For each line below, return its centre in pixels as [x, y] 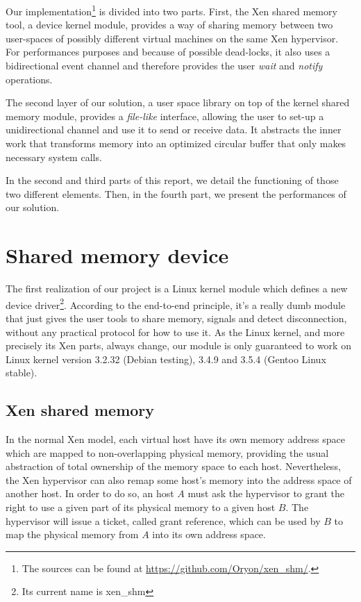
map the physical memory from [72, 534]
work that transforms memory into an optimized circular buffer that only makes [176, 143]
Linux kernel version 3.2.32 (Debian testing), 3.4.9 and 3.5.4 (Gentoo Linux [166, 359]
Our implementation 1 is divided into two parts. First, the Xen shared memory [171, 10]
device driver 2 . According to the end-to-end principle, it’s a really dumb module [176, 303]
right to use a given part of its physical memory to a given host [141, 507]
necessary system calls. [54, 157]
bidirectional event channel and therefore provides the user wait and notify [164, 66]
